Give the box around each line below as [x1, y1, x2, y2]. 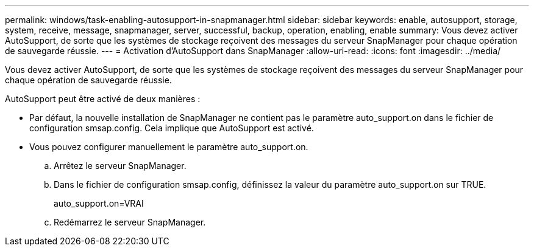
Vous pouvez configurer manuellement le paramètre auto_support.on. [29, 142, 308, 152]
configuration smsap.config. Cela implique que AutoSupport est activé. [29, 123, 314, 133]
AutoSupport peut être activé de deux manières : [5, 94, 201, 104]
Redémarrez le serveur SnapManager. [54, 217, 206, 227]
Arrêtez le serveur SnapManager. [54, 160, 187, 171]
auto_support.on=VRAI [54, 198, 144, 208]
